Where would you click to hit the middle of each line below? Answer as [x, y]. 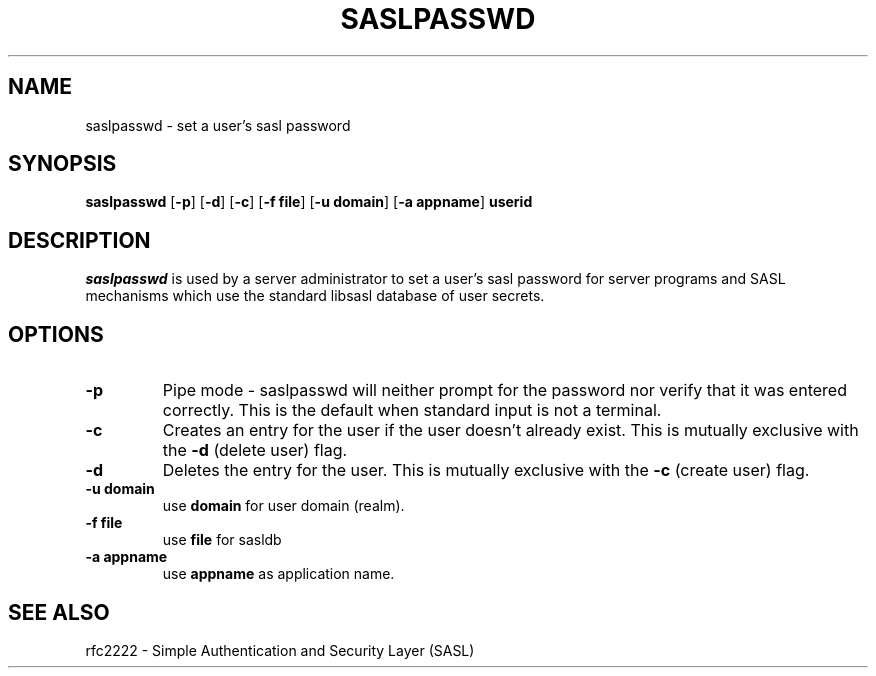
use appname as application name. [278, 574]
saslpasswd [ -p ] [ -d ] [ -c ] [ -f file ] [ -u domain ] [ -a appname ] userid [309, 202]
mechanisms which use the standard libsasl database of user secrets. [315, 296]
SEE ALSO [59, 612]
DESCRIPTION [79, 240]
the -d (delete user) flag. [255, 450]
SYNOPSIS [62, 164]
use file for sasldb [222, 540]
